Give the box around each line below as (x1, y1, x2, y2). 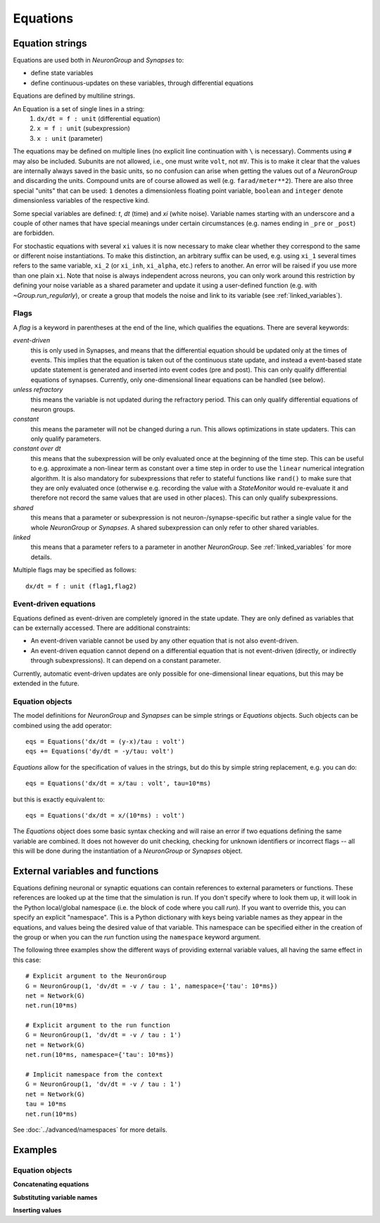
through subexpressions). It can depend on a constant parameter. (30, 657, 222, 665)
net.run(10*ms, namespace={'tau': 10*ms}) (25, 1051, 175, 1059)
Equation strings (13, 37, 87, 49)
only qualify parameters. (30, 435, 101, 443)
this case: (13, 956, 42, 964)
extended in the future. (13, 679, 80, 687)
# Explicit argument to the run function (25, 1021, 170, 1029)
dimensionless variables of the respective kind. (13, 196, 150, 205)
